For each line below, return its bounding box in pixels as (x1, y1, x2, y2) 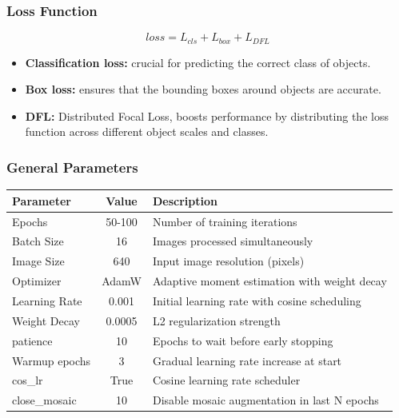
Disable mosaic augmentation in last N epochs (152, 392, 379, 408)
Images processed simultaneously (152, 233, 313, 249)
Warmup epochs (12, 352, 91, 368)
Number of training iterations (152, 213, 297, 229)
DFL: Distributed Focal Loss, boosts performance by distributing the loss (25, 107, 389, 124)
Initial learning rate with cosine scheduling (152, 292, 361, 309)
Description (152, 192, 217, 209)
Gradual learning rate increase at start (152, 352, 342, 368)
